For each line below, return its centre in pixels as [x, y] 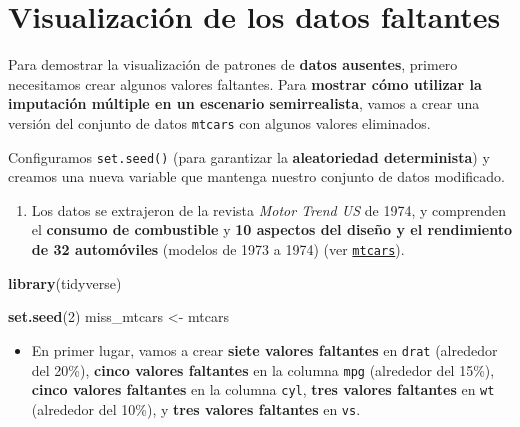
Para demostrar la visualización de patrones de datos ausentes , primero [233, 64]
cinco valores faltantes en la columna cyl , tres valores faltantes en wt [263, 389]
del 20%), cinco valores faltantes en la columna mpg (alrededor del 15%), [263, 369]
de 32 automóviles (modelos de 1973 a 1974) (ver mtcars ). [218, 249]
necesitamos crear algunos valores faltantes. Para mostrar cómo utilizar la [245, 83]
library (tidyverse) [65, 282]
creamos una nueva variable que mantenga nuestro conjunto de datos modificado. [256, 176]
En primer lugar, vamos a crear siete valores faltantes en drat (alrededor [264, 349]
